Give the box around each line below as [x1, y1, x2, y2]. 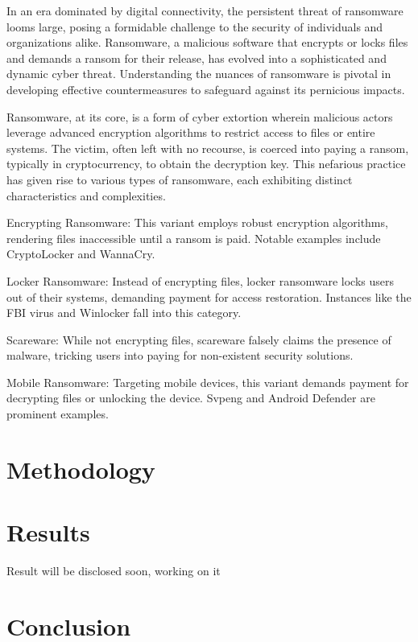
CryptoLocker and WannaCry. [6, 245, 155, 262]
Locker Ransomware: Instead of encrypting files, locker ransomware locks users [6, 272, 395, 289]
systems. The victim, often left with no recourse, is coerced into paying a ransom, [6, 139, 409, 156]
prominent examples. [6, 405, 109, 422]
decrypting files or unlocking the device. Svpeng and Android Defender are [6, 389, 375, 406]
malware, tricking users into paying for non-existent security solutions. [6, 347, 354, 364]
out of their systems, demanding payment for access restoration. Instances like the [6, 288, 412, 305]
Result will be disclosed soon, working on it [6, 562, 221, 579]
